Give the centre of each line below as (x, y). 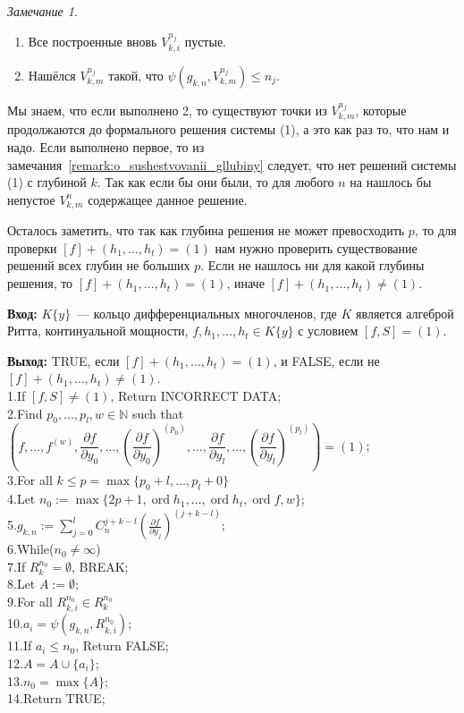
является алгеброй (405, 313)
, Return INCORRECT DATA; (196, 396)
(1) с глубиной (47, 182)
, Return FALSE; (122, 645)
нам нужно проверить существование (316, 247)
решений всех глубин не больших (99, 265)
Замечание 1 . (42, 11)
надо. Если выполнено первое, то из (106, 147)
